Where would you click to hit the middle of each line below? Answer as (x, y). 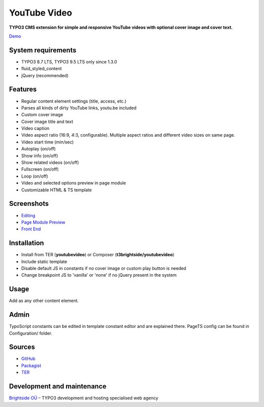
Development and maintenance (58, 386)
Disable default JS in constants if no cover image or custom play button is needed (104, 268)
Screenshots (29, 204)
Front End (31, 229)
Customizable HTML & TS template (57, 190)
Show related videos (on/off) (50, 163)
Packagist (31, 366)
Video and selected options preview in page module (74, 183)
